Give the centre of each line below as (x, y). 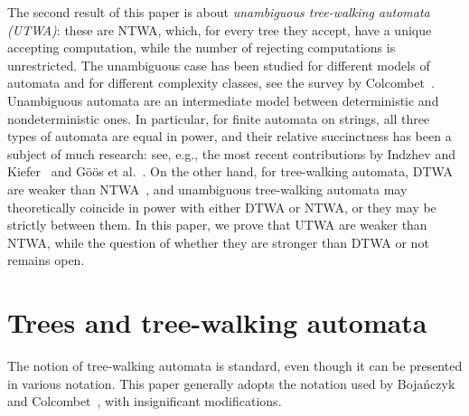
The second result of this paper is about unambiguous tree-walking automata (219, 12)
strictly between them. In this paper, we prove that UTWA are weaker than (217, 225)
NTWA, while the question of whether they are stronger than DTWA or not (218, 242)
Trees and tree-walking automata (217, 322)
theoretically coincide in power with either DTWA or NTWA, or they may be (222, 207)
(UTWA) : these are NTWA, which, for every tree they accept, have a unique (220, 29)
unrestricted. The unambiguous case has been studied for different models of (219, 65)
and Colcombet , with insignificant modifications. (145, 401)
